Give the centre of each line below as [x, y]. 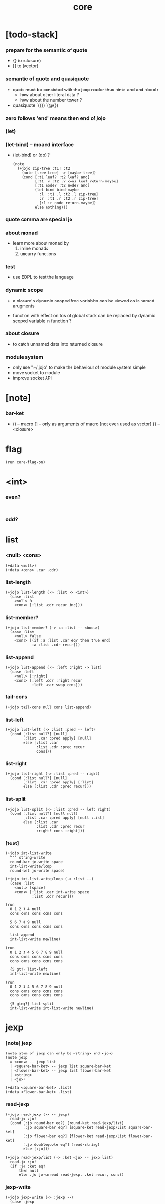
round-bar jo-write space [36, 862]
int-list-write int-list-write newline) [52, 1008]
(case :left [22, 672]
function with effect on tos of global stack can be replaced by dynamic [84, 315]
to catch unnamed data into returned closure [58, 344]
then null [28, 1170]
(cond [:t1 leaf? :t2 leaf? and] [56, 177]
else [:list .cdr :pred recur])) [57, 787]
